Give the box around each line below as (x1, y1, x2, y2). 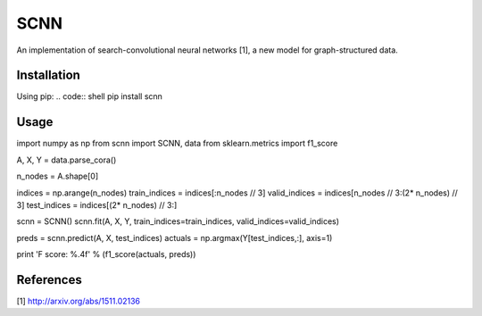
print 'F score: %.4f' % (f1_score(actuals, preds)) (16, 249, 196, 260)
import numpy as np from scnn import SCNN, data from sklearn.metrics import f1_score (16, 138, 338, 149)
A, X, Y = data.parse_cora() (16, 154, 117, 165)
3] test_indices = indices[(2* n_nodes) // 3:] (16, 199, 178, 210)
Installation (16, 68, 80, 83)
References (16, 272, 82, 287)
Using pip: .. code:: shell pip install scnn (16, 91, 162, 102)
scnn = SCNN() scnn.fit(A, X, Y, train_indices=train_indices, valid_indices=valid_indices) (16, 216, 339, 227)
